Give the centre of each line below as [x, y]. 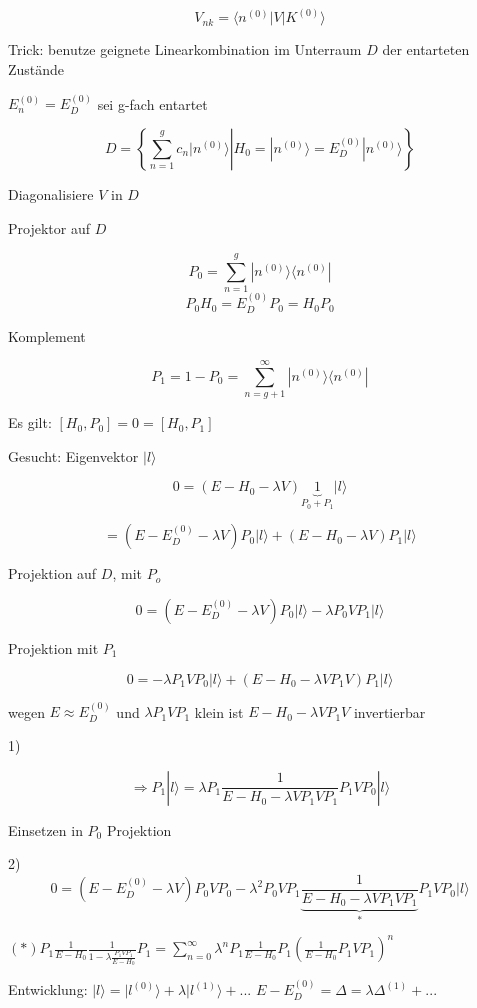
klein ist [219, 711]
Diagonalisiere [51, 194]
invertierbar [389, 711]
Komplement [47, 335]
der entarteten [426, 49]
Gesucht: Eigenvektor [73, 455]
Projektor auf [49, 227]
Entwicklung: [48, 989]
